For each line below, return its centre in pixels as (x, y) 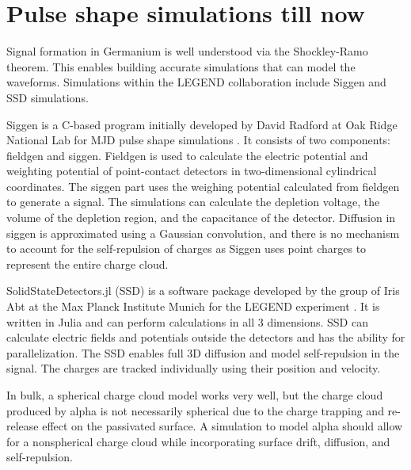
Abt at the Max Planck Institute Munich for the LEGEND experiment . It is (193, 306)
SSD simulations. (48, 97)
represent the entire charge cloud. (88, 264)
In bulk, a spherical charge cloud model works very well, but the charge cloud (195, 395)
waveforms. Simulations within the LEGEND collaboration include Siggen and (196, 82)
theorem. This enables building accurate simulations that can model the (181, 66)
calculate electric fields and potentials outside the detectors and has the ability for (206, 337)
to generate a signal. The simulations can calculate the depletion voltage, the (193, 202)
